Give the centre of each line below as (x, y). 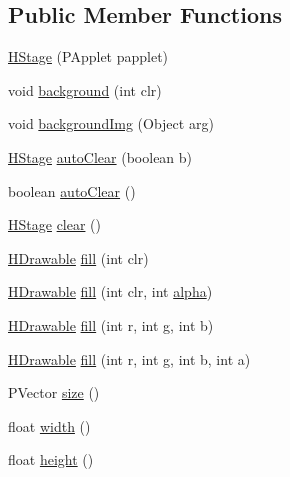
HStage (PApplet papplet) (88, 56)
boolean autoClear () (72, 190)
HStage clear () (54, 224)
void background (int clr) (85, 89)
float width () (49, 425)
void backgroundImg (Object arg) (111, 123)
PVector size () (54, 392)
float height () (51, 459)
